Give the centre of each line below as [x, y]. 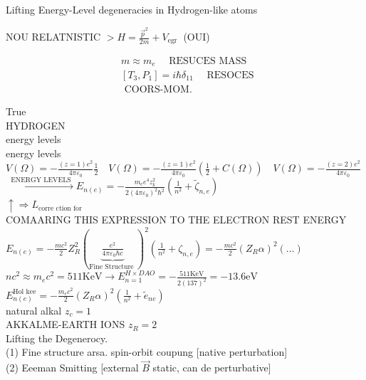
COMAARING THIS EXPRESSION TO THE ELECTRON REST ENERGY [176, 219]
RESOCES [230, 75]
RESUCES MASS [208, 61]
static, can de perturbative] [212, 368]
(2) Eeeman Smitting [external [72, 368]
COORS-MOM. [158, 90]
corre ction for [60, 208]
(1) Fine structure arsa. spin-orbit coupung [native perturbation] [147, 352]
